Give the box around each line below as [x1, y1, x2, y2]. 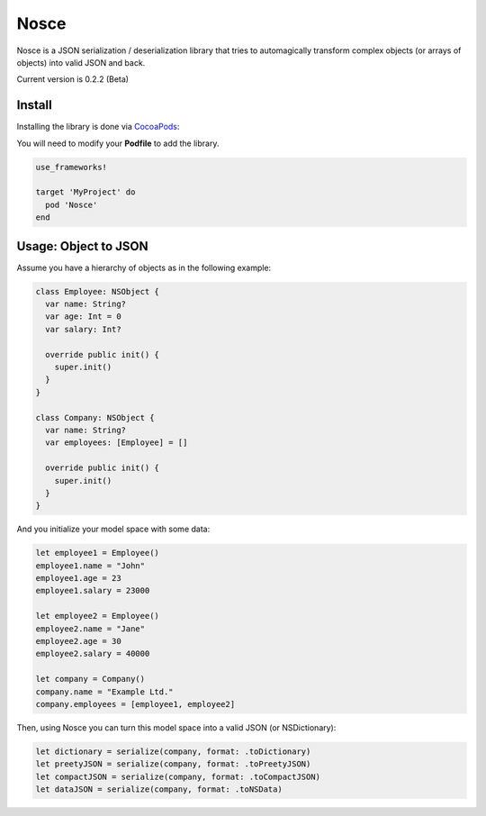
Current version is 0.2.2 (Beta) [16, 74, 130, 85]
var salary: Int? [45, 324, 121, 334]
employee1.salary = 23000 [35, 585, 150, 596]
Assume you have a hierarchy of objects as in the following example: [16, 262, 272, 273]
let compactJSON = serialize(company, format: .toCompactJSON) [35, 771, 321, 782]
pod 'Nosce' [45, 199, 98, 210]
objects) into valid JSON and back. [16, 57, 146, 68]
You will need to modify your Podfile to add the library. [16, 138, 220, 149]
